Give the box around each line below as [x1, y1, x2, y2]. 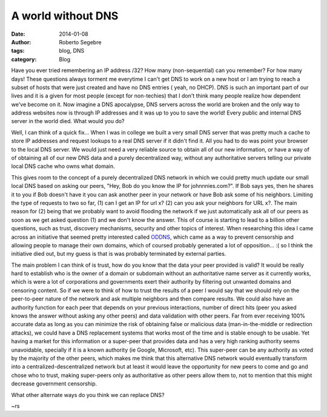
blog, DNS [59, 47, 85, 55]
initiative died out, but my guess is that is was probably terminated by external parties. [11, 250, 226, 258]
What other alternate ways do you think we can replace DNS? [11, 391, 165, 398]
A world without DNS [11, 9, 119, 22]
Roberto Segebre [59, 38, 102, 45]
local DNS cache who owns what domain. [11, 162, 115, 170]
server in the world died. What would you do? [11, 118, 125, 125]
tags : [11, 47, 25, 55]
